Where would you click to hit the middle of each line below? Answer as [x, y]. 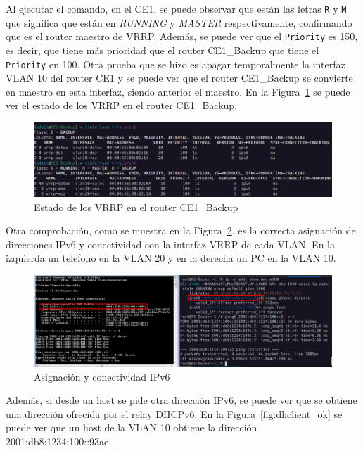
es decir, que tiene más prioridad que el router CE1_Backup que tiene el [163, 50]
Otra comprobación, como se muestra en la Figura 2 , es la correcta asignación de [181, 230]
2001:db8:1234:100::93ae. [59, 441]
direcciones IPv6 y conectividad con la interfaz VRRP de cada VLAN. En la [170, 244]
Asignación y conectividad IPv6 [102, 376]
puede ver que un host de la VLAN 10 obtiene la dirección [132, 427]
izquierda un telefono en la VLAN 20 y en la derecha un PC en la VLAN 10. [171, 258]
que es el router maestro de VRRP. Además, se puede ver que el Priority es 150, [182, 36]
